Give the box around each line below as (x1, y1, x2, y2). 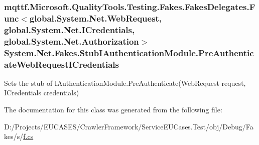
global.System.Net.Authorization (4, 35, 139, 47)
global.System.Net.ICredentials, (4, 23, 135, 36)
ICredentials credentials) (4, 87, 79, 98)
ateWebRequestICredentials (4, 58, 119, 70)
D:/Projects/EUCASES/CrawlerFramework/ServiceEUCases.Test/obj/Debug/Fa (4, 121, 253, 131)
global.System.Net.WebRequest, (29, 12, 162, 24)
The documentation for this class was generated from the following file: (4, 104, 222, 115)
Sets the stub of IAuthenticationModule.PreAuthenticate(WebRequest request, (4, 77, 246, 88)
